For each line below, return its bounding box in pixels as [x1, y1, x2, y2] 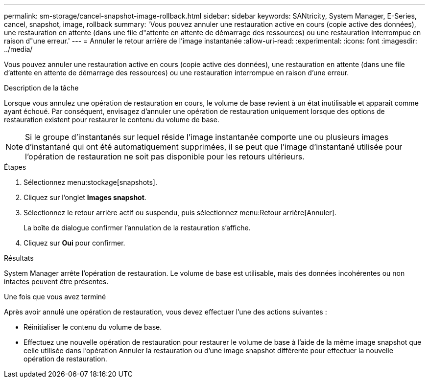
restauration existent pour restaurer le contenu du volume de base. [4, 115, 219, 124]
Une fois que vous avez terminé [4, 292, 106, 301]
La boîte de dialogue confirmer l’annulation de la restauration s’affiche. [24, 224, 251, 232]
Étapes [4, 163, 26, 171]
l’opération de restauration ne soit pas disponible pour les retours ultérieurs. [25, 152, 305, 161]
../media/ [4, 45, 33, 53]
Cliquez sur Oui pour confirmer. [24, 239, 125, 247]
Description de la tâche [4, 84, 79, 92]
